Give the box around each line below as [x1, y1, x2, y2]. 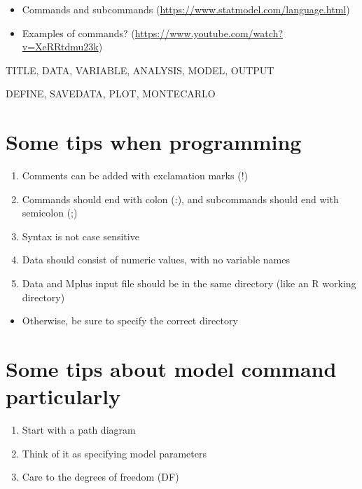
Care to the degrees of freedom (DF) [22, 469, 179, 484]
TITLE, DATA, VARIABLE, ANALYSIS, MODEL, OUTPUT [6, 62, 274, 77]
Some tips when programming [6, 128, 302, 156]
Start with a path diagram [22, 422, 136, 437]
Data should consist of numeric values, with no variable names [22, 252, 290, 267]
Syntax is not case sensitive [22, 228, 139, 243]
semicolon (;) [22, 205, 78, 220]
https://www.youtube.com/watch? [134, 25, 283, 40]
